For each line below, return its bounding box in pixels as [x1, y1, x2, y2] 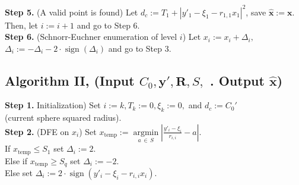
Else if [5, 154, 27, 167]
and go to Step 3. [108, 42, 171, 54]
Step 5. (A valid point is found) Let [5, 5, 138, 18]
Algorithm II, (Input [5, 71, 135, 89]
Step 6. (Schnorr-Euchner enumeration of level [5, 30, 177, 43]
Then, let [5, 18, 38, 31]
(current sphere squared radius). [5, 111, 122, 124]
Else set [5, 167, 33, 178]
